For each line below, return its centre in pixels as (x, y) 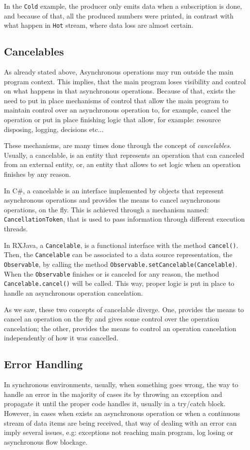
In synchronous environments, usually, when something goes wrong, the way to (121, 384)
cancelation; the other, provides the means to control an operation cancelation (120, 328)
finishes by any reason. (37, 174)
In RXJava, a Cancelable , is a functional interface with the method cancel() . (121, 245)
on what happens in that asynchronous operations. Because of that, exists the (120, 91)
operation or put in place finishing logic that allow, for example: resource (112, 120)
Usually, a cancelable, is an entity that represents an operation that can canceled (124, 155)
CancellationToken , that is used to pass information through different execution (125, 219)
